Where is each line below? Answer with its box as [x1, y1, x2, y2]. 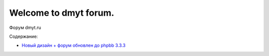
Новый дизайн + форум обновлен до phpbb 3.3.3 [21, 42, 126, 49]
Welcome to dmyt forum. [9, 7, 115, 18]
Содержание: [9, 33, 38, 39]
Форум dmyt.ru [9, 25, 41, 30]
